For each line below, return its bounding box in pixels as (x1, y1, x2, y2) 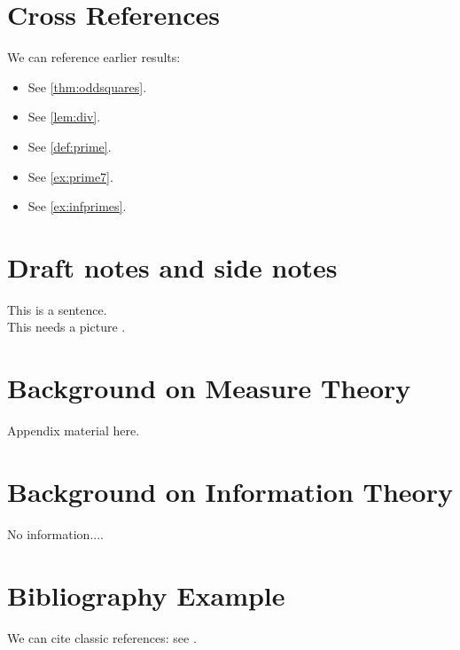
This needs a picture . (7, 317, 126, 336)
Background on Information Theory (7, 473, 453, 509)
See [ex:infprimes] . (27, 197, 127, 215)
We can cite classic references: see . (7, 628, 197, 646)
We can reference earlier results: (7, 48, 181, 67)
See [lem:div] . (27, 107, 101, 126)
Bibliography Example (7, 576, 285, 613)
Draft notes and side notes (7, 248, 338, 285)
